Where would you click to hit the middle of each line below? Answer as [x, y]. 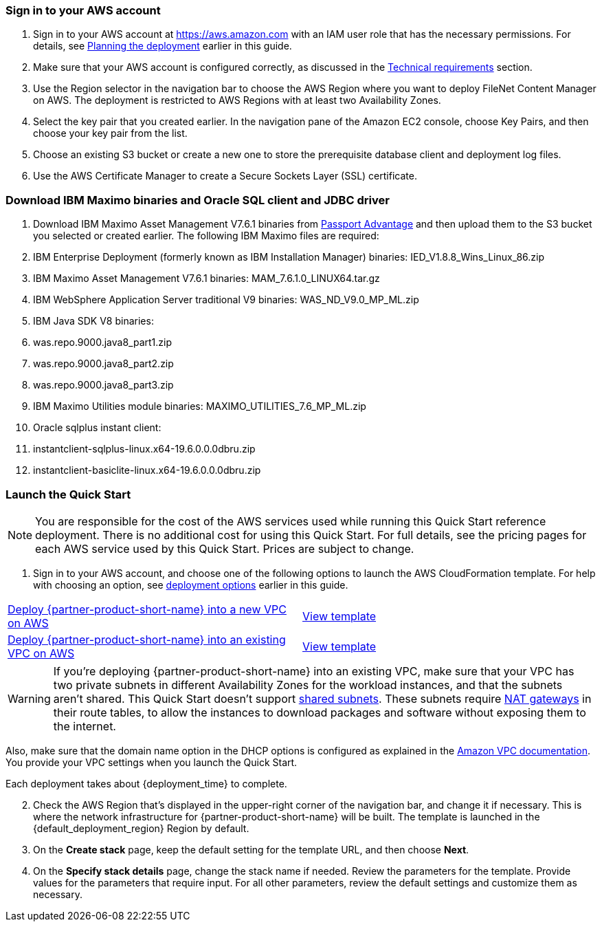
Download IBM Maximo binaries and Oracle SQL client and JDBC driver [198, 200]
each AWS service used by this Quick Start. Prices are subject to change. [225, 548]
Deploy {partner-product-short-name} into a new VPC [147, 609]
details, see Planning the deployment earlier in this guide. [163, 46]
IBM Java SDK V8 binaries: [93, 321]
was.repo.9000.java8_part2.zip [103, 364]
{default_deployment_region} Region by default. [141, 828]
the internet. [85, 726]
